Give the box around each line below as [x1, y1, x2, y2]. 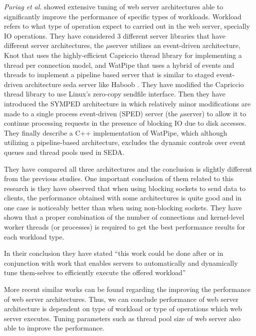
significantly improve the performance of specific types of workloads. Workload [4, 11, 242, 21]
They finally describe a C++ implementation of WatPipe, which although [4, 127, 227, 138]
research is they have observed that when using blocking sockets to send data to [4, 183, 246, 193]
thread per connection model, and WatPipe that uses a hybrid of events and [4, 59, 234, 70]
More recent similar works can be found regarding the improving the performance [4, 284, 251, 294]
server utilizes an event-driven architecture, [110, 40, 241, 50]
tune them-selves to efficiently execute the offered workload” [4, 267, 186, 278]
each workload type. [4, 231, 65, 241]
